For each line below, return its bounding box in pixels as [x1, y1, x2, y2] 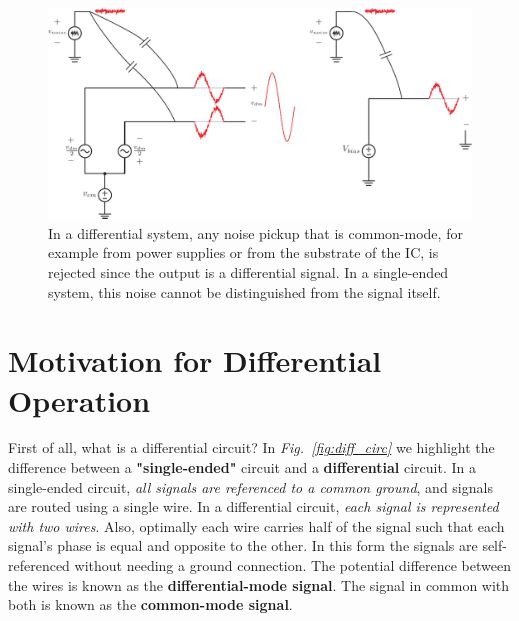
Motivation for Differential [8, 340, 382, 381]
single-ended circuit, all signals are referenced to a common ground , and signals [8, 476, 493, 497]
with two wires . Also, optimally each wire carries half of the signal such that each [8, 515, 505, 536]
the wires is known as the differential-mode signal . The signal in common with [8, 574, 510, 595]
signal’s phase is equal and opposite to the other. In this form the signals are [8, 535, 478, 556]
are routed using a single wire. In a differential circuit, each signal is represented [8, 496, 499, 517]
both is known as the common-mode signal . [8, 594, 293, 615]
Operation [8, 379, 151, 420]
